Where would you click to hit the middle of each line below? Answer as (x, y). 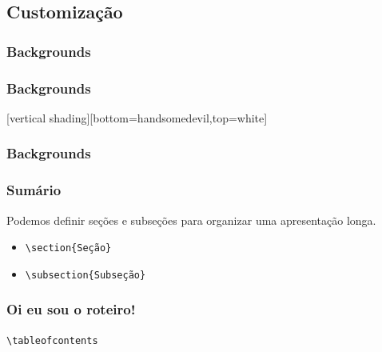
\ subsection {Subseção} (86, 275)
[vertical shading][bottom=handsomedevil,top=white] (137, 117)
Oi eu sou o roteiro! (71, 309)
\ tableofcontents (52, 340)
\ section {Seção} (68, 248)
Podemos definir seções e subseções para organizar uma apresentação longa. (191, 220)
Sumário (34, 190)
